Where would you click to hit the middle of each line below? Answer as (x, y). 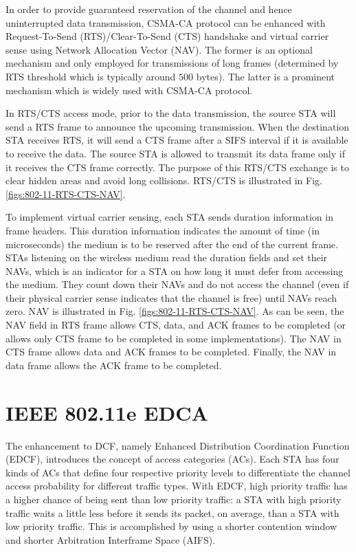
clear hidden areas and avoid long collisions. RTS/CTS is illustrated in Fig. (164, 180)
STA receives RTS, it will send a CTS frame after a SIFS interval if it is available (177, 140)
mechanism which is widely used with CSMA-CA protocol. (129, 90)
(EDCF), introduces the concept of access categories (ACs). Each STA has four (173, 459)
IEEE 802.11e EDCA (107, 412)
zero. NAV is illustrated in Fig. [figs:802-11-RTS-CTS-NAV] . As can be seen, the (175, 311)
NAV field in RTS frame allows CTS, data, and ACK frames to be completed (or (176, 325)
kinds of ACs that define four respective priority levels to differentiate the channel (178, 472)
